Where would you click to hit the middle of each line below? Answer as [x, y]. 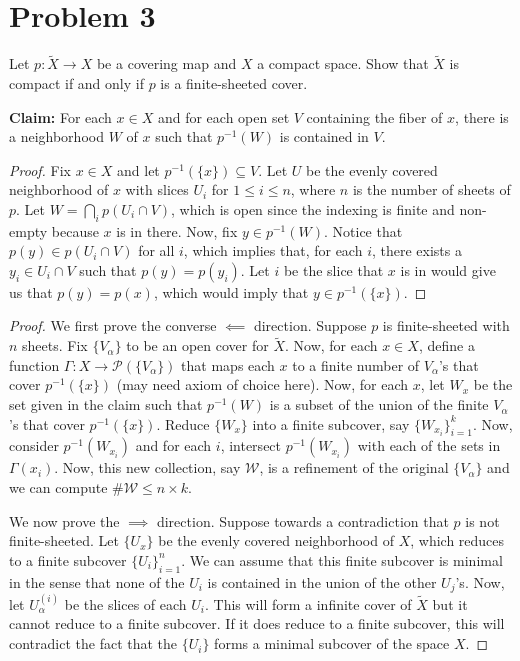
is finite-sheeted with [446, 325]
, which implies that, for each [273, 250]
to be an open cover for [197, 345]
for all [156, 250]
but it [450, 603]
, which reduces [457, 540]
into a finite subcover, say [331, 423]
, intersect [251, 445]
